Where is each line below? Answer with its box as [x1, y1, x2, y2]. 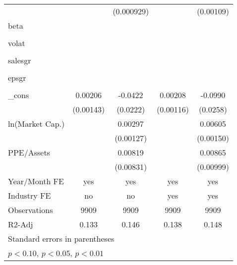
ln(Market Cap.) [8, 118, 65, 129]
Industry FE [8, 190, 51, 201]
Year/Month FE [8, 175, 64, 187]
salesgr [8, 54, 31, 66]
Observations [8, 204, 53, 215]
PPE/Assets [8, 147, 50, 158]
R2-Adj [8, 218, 33, 230]
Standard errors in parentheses [8, 233, 115, 244]
